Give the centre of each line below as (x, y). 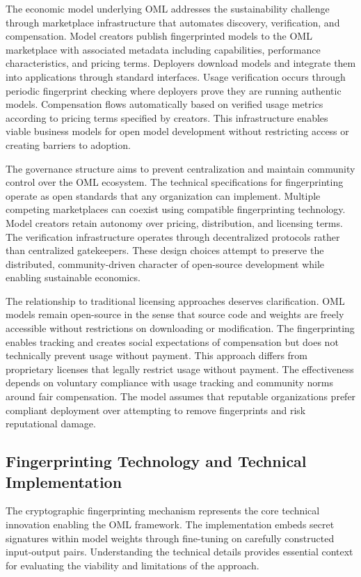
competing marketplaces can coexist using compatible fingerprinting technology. (176, 209)
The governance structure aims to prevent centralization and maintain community (180, 168)
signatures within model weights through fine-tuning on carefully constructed (170, 538)
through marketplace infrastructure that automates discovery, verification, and (173, 22)
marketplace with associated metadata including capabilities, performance (163, 49)
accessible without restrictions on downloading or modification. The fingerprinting (180, 328)
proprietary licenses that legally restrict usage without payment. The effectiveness (180, 369)
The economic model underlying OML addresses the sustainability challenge (168, 8)
